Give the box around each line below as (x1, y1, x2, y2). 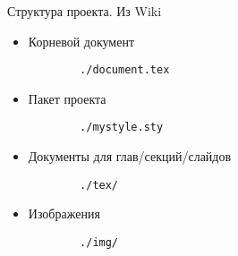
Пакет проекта (28, 89, 106, 107)
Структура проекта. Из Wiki (7, 2, 162, 20)
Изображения (28, 204, 100, 223)
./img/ (80, 235, 119, 249)
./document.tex (80, 64, 170, 77)
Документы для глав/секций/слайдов (28, 147, 232, 166)
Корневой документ (28, 31, 135, 50)
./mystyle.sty (80, 121, 164, 134)
